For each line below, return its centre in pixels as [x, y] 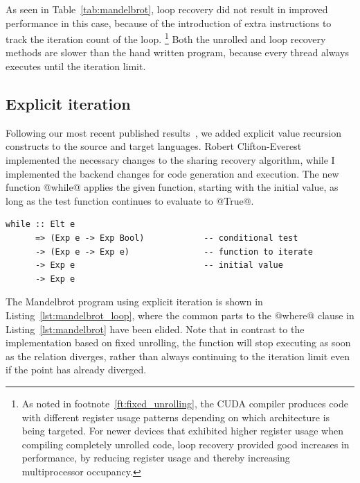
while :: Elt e [40, 224]
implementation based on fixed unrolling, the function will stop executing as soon [178, 342]
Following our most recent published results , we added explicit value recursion [173, 132]
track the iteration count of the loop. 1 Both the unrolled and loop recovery [166, 38]
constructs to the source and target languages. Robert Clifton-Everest [154, 146]
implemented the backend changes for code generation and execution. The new [172, 173]
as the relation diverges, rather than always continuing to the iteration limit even [178, 356]
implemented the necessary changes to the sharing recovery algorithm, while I [170, 160]
